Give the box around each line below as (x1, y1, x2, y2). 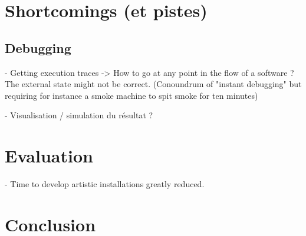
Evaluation (5, 144, 93, 168)
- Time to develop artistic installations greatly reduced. (5, 178, 205, 190)
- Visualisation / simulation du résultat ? (5, 109, 153, 121)
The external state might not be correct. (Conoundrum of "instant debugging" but (5, 78, 302, 90)
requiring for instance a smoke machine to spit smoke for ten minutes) (5, 89, 258, 101)
